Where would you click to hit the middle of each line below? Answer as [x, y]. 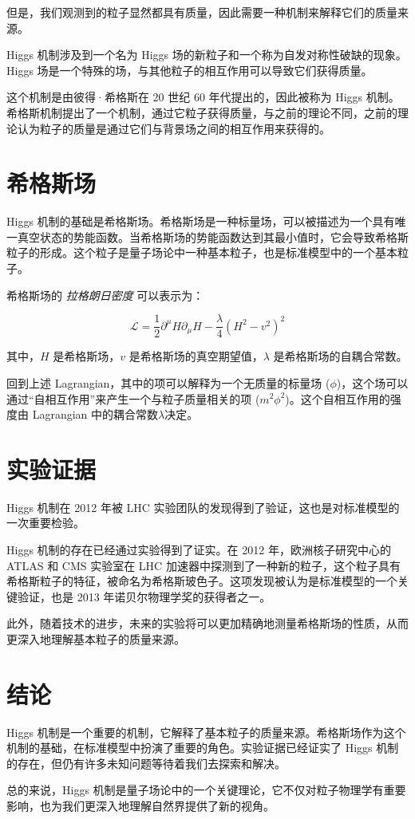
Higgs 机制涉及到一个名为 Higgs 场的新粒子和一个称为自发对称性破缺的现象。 [207, 55]
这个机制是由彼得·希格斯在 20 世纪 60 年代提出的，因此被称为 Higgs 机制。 [203, 97]
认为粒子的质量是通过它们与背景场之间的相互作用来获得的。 [174, 128]
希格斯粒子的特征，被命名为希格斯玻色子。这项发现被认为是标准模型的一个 [202, 581]
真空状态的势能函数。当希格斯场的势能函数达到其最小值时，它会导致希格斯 [213, 236]
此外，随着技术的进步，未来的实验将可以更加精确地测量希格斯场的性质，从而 [207, 623]
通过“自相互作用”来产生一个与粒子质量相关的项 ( [133, 398]
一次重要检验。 [45, 523]
